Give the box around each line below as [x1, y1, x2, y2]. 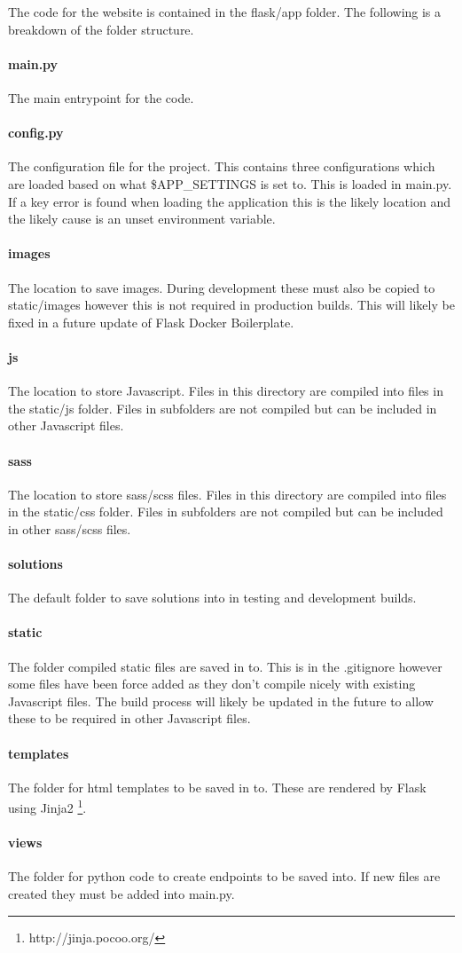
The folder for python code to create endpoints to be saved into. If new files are [8, 867, 441, 886]
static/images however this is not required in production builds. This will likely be [8, 295, 455, 314]
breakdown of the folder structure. [8, 20, 194, 38]
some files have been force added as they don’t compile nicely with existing [8, 674, 416, 693]
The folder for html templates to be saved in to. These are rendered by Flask [8, 777, 427, 796]
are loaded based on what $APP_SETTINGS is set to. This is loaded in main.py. [8, 174, 452, 193]
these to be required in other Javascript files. [8, 709, 251, 728]
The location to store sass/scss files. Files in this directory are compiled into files [8, 484, 447, 503]
